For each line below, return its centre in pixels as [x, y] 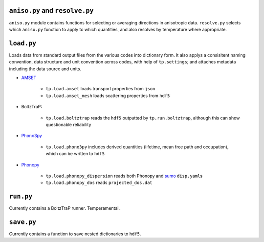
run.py [21, 197]
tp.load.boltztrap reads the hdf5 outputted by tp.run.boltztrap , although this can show [143, 118]
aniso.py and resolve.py [51, 10]
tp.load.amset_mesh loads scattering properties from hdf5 [108, 96]
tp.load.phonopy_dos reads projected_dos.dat [99, 182]
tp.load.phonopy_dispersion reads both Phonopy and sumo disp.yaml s [124, 176]
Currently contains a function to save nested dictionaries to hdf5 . [75, 234]
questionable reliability [68, 124]
